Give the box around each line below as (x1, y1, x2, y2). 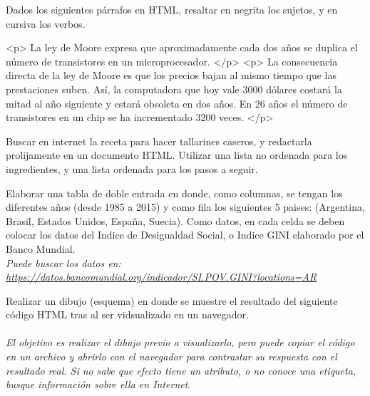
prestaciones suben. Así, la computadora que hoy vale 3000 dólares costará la (6, 81, 342, 96)
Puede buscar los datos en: (6, 255, 121, 270)
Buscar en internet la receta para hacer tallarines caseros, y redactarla (6, 133, 312, 148)
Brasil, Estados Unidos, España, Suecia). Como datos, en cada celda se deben (6, 213, 345, 228)
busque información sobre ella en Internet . (6, 377, 191, 392)
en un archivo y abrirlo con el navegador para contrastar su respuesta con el (6, 349, 337, 364)
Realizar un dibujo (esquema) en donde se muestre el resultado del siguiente (6, 293, 338, 308)
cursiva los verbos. (6, 16, 86, 31)
